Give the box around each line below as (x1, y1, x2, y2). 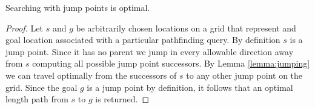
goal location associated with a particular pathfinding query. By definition (5, 33, 280, 46)
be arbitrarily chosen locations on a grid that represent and (76, 21, 296, 34)
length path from (5, 93, 68, 105)
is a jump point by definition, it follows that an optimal (87, 81, 293, 93)
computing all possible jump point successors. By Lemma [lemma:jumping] (32, 57, 310, 70)
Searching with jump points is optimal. (5, 1, 150, 13)
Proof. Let (5, 21, 43, 34)
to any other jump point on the (186, 68, 303, 81)
